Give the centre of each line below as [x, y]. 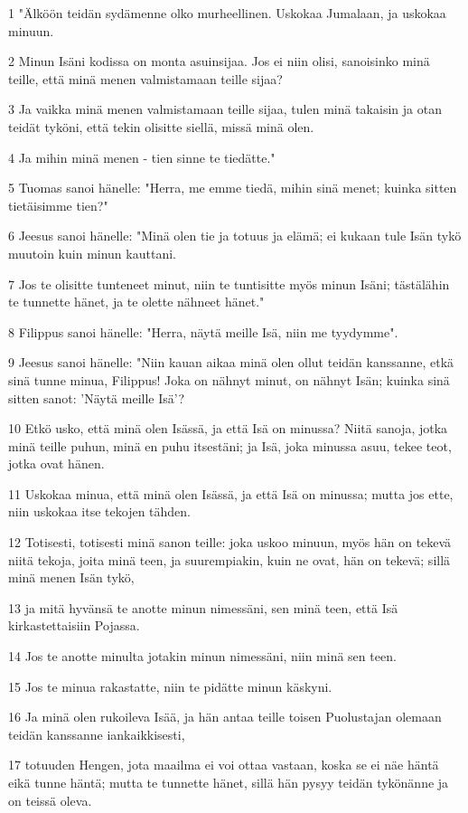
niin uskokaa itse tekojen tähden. [100, 511]
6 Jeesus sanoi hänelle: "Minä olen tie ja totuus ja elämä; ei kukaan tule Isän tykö [235, 236]
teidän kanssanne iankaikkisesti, [97, 734]
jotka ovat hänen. [56, 463]
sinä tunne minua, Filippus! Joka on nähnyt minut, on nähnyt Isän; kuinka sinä [229, 379]
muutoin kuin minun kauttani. [92, 253]
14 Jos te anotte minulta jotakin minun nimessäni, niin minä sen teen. [202, 656]
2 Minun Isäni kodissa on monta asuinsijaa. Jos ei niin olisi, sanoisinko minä [219, 61]
